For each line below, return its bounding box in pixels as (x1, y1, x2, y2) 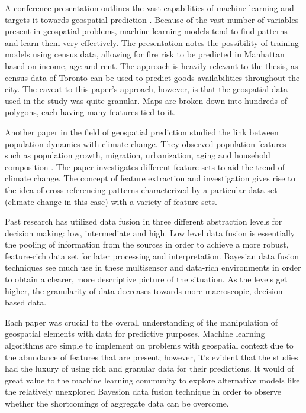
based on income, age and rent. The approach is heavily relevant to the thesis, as (5, 59, 298, 71)
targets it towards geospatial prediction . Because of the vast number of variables (5, 13, 299, 25)
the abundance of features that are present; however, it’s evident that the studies (5, 350, 298, 363)
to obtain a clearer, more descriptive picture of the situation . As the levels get (5, 273, 288, 285)
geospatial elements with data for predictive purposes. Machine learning (5, 327, 265, 340)
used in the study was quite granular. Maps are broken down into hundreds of (5, 94, 288, 106)
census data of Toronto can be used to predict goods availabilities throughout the (5, 71, 300, 83)
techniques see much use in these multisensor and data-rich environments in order (5, 261, 301, 274)
